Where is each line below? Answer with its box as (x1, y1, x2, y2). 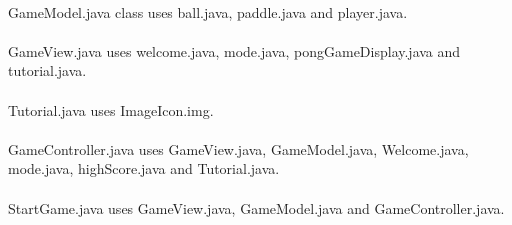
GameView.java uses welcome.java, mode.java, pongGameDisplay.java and (8, 40, 461, 61)
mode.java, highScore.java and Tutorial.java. (8, 158, 280, 179)
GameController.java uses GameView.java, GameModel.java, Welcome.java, (8, 138, 469, 159)
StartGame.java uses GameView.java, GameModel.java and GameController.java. (8, 197, 505, 218)
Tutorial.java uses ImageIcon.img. (8, 99, 214, 120)
